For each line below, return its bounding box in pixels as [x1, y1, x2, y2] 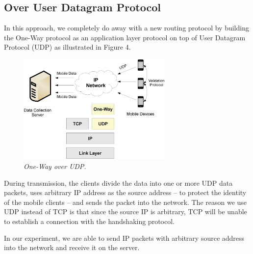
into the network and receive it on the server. [4, 242, 140, 253]
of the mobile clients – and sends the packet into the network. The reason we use [4, 197, 247, 207]
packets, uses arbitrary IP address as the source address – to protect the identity [4, 187, 247, 198]
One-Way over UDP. [24, 161, 86, 171]
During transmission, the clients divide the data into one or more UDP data [4, 177, 233, 188]
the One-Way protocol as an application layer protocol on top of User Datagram [4, 32, 246, 42]
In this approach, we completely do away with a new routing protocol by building [4, 23, 249, 33]
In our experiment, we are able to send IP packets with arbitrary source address [4, 232, 245, 243]
